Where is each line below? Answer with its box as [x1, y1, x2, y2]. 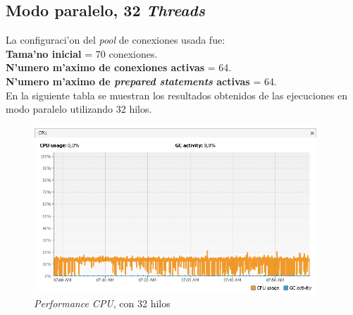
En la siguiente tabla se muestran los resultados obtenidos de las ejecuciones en [6, 87, 348, 102]
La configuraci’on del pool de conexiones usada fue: [6, 32, 225, 47]
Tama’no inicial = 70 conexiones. [6, 46, 158, 61]
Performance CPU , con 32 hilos [34, 296, 171, 311]
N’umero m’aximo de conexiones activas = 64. [6, 60, 232, 75]
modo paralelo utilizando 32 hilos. [6, 101, 152, 116]
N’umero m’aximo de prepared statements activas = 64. [6, 73, 277, 88]
